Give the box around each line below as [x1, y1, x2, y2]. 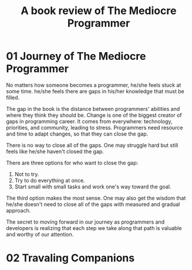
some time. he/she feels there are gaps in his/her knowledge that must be [6, 87, 185, 95]
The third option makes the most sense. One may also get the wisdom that [6, 194, 186, 201]
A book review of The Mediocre [21, 4, 177, 18]
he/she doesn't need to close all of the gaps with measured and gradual [6, 201, 180, 208]
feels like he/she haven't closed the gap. [6, 148, 104, 155]
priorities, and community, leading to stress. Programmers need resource [6, 124, 183, 131]
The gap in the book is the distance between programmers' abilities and [6, 105, 180, 112]
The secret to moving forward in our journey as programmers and [6, 218, 165, 225]
